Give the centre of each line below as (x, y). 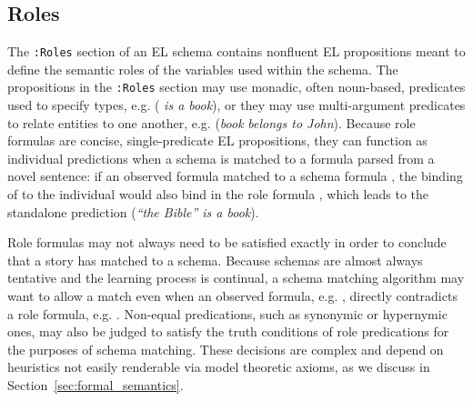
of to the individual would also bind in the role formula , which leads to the (218, 194)
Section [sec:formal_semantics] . (96, 385)
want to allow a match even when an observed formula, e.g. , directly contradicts (232, 296)
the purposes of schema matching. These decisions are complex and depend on (226, 349)
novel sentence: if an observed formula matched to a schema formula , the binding (235, 176)
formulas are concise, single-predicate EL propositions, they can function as (217, 140)
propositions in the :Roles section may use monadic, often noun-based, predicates (236, 87)
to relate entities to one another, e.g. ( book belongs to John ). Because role (211, 122)
